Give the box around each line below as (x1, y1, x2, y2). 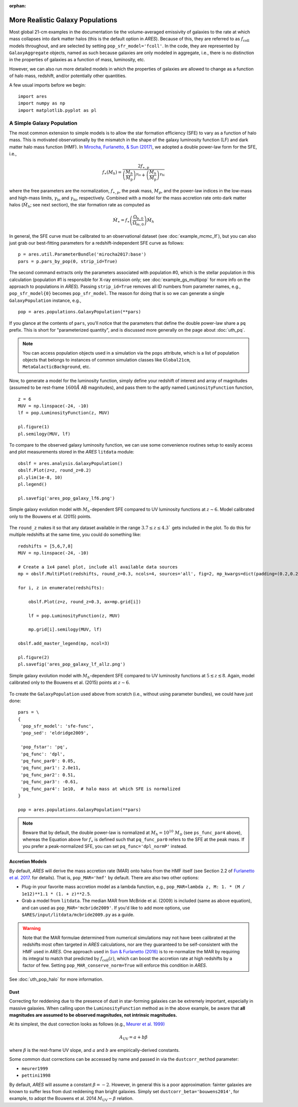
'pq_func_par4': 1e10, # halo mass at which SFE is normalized (20, 786, 181, 792)
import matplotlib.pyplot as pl (18, 107, 97, 113)
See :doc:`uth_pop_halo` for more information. (9, 976, 104, 982)
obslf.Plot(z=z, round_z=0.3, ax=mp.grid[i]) (28, 599, 142, 604)
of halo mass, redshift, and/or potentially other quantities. (9, 73, 127, 79)
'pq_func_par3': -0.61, (20, 779, 78, 785)
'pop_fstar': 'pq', (20, 744, 68, 750)
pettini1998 (21, 1073, 51, 1079)
